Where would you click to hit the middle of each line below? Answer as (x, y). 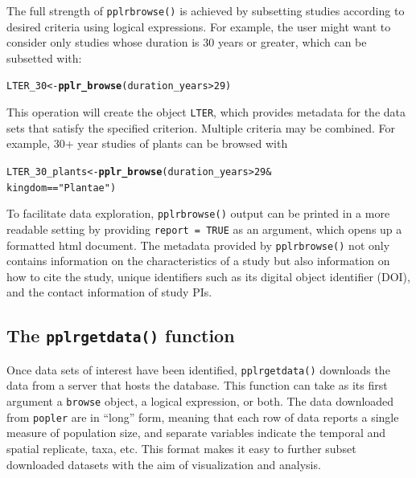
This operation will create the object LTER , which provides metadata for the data (206, 112)
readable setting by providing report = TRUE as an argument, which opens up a (204, 229)
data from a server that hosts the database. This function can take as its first (197, 385)
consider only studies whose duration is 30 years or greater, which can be (187, 42)
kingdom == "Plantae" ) (62, 188)
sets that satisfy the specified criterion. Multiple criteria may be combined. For (201, 127)
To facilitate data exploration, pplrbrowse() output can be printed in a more (198, 213)
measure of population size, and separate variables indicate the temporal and (196, 433)
